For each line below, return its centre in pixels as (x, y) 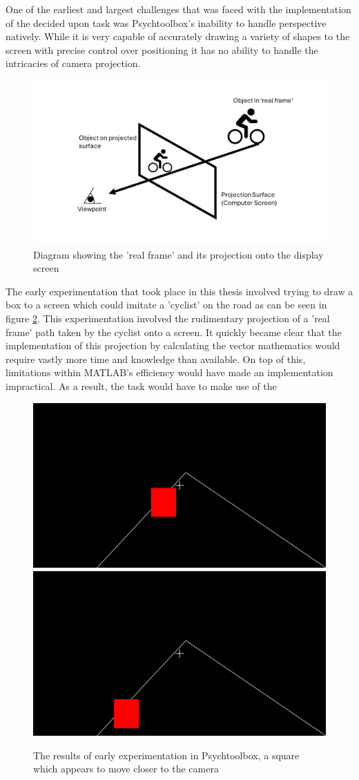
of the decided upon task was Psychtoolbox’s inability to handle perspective (166, 22)
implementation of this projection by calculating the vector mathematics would (173, 345)
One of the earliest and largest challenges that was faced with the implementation (178, 9)
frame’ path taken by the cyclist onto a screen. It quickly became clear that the (174, 332)
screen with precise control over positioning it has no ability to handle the (162, 49)
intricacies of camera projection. (73, 63)
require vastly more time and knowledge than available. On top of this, (156, 359)
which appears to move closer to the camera (126, 769)
